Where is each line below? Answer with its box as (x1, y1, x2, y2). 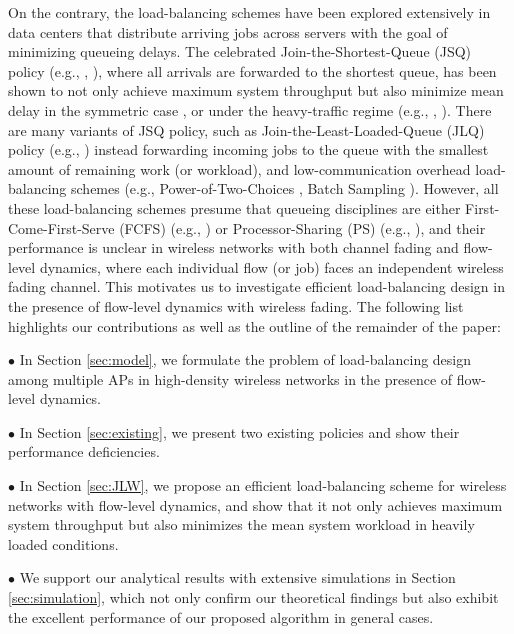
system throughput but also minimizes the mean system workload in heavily (8, 514, 475, 535)
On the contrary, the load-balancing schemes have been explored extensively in (8, 2, 491, 22)
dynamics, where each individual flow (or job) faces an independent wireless (39, 256, 504, 277)
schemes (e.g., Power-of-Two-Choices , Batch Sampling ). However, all (71, 178, 499, 199)
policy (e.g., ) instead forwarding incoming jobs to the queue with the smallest (8, 139, 489, 160)
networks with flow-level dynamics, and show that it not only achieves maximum (8, 494, 503, 515)
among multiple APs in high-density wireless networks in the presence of (8, 368, 453, 389)
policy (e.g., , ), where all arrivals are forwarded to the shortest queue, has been (8, 60, 497, 81)
